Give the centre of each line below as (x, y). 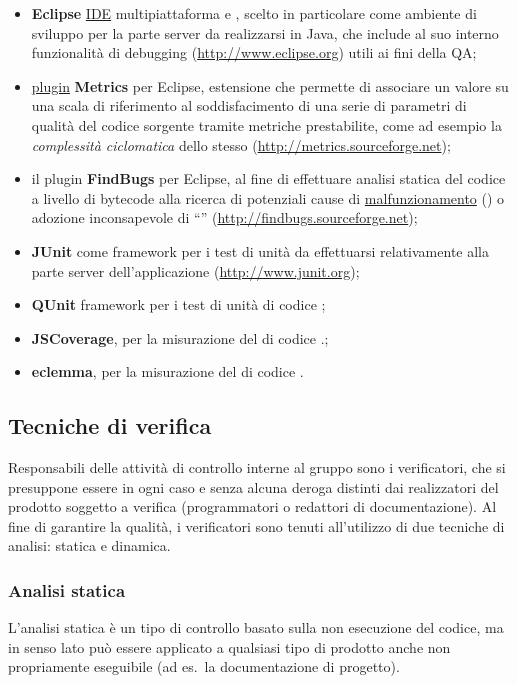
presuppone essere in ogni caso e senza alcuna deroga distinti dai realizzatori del (253, 486)
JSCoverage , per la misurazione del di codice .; (180, 337)
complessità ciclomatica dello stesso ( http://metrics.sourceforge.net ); (241, 144)
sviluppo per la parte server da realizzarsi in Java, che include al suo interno (265, 32)
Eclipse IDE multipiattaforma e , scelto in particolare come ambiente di (254, 13)
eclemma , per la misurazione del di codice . (167, 371)
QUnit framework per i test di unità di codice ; (178, 304)
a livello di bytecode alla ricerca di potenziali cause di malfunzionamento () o (268, 197)
